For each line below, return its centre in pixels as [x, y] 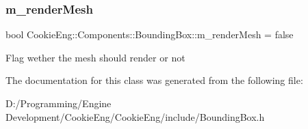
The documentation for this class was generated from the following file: [154, 80]
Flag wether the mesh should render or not [95, 57]
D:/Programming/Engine [59, 103]
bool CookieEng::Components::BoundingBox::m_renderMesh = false [150, 34]
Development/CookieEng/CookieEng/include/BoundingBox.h [135, 116]
